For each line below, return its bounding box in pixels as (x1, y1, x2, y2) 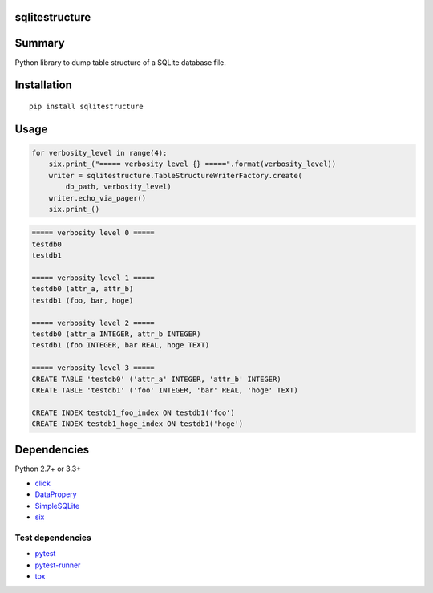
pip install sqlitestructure (29, 101, 144, 111)
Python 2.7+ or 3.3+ (14, 464, 82, 473)
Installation (14, 79, 72, 92)
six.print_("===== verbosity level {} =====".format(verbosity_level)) (48, 160, 337, 169)
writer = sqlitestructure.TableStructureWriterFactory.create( (48, 171, 303, 180)
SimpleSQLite (34, 501, 80, 510)
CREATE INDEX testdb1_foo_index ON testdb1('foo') (31, 408, 236, 417)
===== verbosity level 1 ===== (31, 274, 156, 282)
